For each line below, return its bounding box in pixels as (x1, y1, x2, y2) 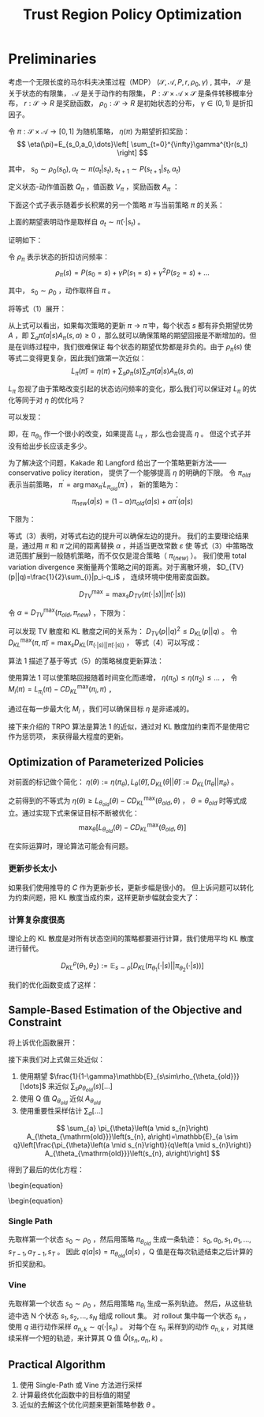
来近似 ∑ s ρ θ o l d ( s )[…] (47, 1081, 113, 1094)
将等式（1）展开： (8, 303, 67, 313)
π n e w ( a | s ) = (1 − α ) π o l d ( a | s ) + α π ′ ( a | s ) (71, 495, 194, 507)
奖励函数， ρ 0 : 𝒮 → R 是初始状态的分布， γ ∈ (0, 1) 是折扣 (62, 98, 254, 110)
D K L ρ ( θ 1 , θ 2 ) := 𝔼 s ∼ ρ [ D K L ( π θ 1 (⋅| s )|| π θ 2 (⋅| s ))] (60, 959, 205, 973)
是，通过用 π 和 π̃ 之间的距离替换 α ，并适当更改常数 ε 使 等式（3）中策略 (8, 541, 247, 551)
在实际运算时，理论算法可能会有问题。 (8, 842, 132, 851)
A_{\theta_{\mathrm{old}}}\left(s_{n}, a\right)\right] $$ (44, 1148, 221, 1158)
